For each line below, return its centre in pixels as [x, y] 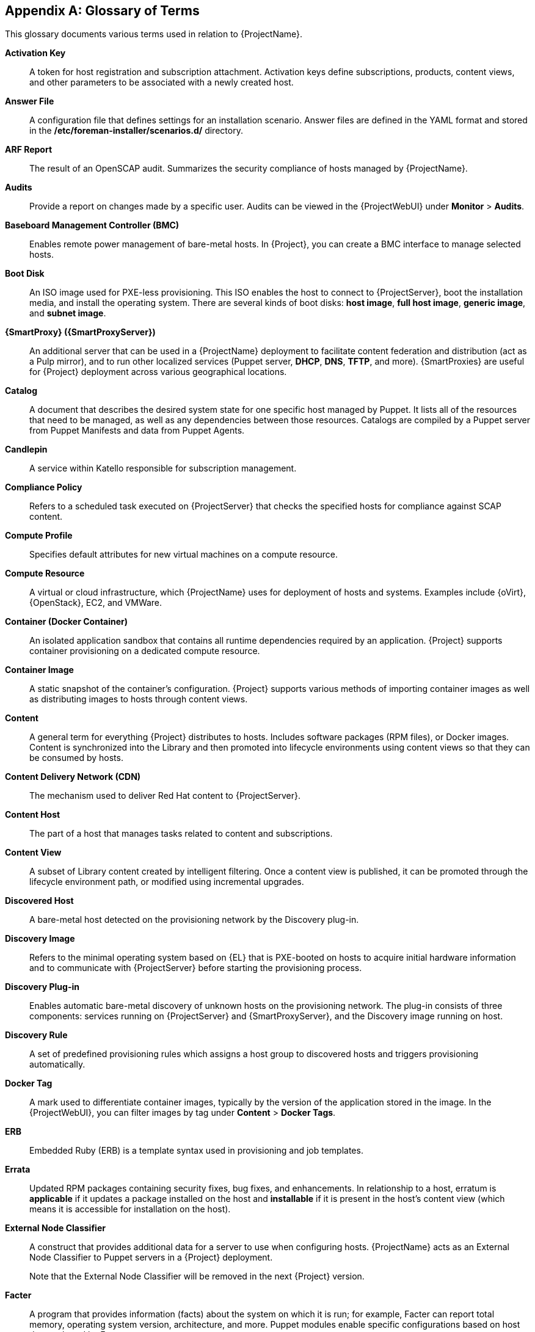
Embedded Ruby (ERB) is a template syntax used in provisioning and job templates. [196, 1151]
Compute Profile [39, 536]
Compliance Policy [44, 487]
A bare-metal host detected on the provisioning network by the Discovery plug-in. [194, 920]
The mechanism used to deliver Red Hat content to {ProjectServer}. [165, 796]
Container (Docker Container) [67, 622]
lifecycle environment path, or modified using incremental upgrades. [167, 882]
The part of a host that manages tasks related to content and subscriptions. [181, 834]
